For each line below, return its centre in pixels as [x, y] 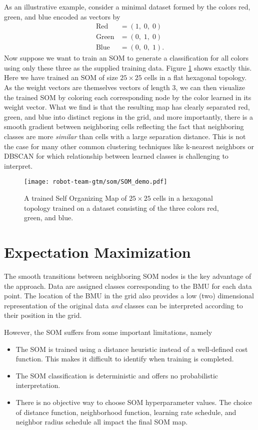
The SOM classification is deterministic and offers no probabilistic [117, 375]
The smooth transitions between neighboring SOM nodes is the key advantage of [128, 276]
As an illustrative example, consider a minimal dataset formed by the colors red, [127, 7]
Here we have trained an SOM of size [61, 77]
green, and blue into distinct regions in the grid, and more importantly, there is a [128, 116]
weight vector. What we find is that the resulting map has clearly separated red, [127, 107]
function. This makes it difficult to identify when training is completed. [125, 359]
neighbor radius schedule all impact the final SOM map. [102, 422]
